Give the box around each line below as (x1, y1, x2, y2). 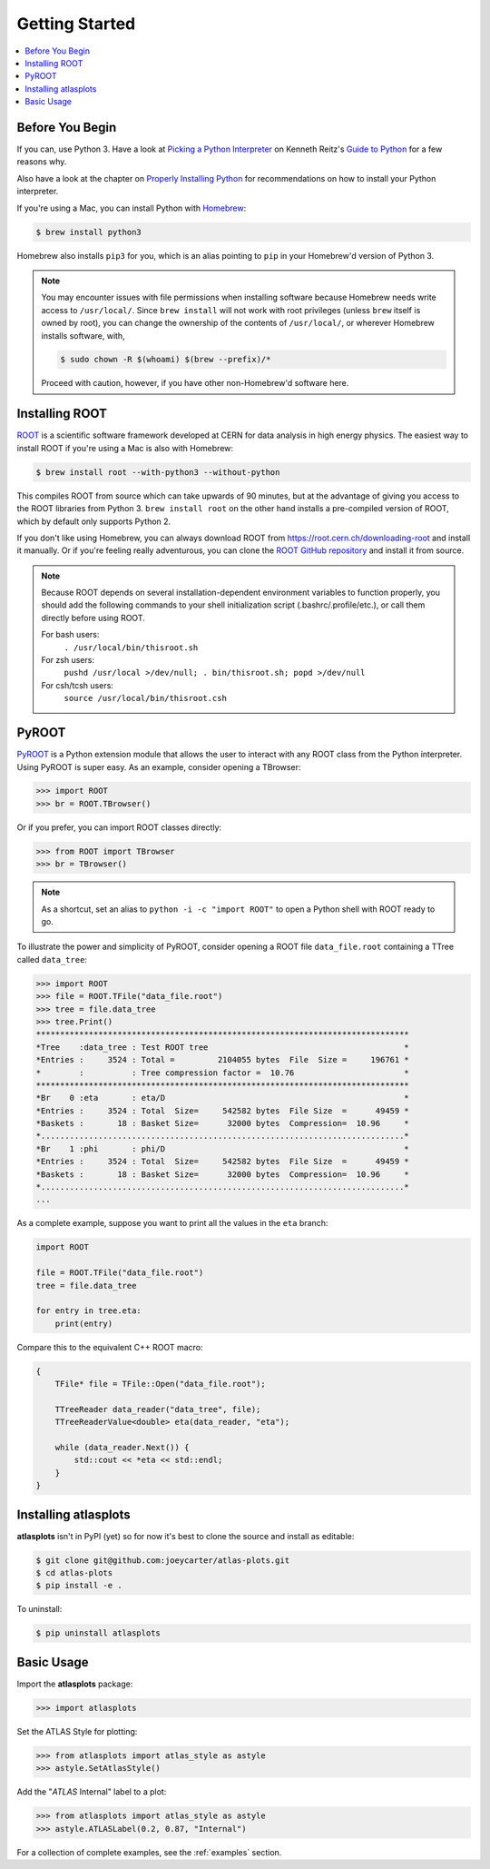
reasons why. (16, 156, 67, 167)
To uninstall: (16, 1604, 63, 1615)
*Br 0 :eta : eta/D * (35, 1093, 410, 1103)
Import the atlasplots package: (16, 1678, 133, 1689)
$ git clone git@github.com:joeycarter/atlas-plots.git (35, 1555, 290, 1566)
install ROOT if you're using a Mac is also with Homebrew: (16, 442, 234, 453)
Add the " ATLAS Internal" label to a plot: (16, 1786, 167, 1797)
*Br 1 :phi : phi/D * (35, 1143, 410, 1153)
